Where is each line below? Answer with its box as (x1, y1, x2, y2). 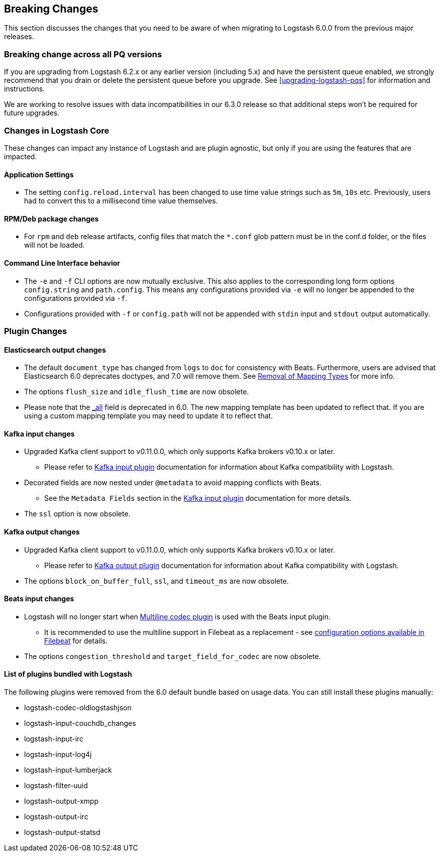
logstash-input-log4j (24, 750, 92, 759)
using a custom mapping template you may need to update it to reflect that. (24, 411, 273, 420)
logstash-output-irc (24, 812, 88, 821)
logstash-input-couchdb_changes (24, 719, 136, 728)
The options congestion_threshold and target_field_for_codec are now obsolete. (24, 652, 321, 661)
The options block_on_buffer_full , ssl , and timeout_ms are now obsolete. (24, 576, 289, 585)
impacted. (4, 152, 37, 161)
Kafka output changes (4, 527, 80, 536)
